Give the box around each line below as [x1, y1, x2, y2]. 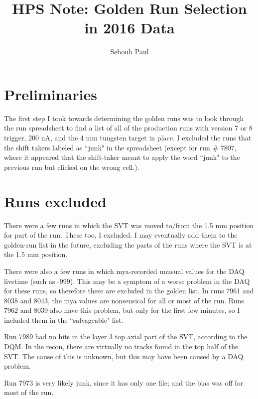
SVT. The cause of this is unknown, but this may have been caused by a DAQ [4, 351, 244, 361]
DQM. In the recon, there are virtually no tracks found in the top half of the [4, 341, 239, 352]
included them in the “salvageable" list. [4, 314, 124, 325]
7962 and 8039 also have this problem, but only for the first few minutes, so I [4, 305, 240, 315]
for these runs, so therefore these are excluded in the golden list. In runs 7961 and [4, 285, 254, 296]
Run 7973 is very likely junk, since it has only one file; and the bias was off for [4, 377, 244, 388]
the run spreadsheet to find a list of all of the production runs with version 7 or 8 [4, 123, 253, 133]
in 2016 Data [84, 17, 175, 38]
